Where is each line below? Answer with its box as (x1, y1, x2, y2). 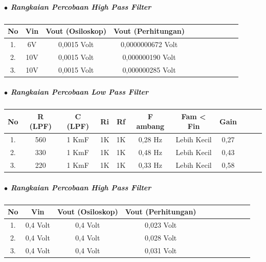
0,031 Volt (145, 245, 177, 255)
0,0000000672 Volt (120, 38, 178, 49)
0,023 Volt (145, 219, 177, 230)
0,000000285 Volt (122, 64, 176, 75)
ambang (136, 121, 165, 132)
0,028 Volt (145, 232, 177, 243)
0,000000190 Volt (122, 51, 176, 62)
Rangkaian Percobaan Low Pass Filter (10, 86, 149, 97)
